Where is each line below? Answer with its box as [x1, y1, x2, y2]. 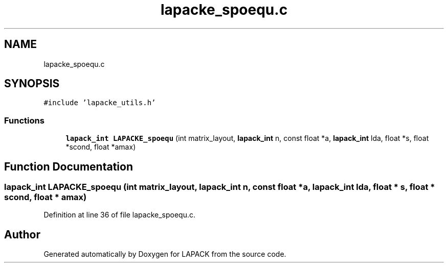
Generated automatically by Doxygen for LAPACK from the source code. [43, 250, 286, 259]
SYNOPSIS [4, 77, 60, 90]
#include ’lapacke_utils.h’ [43, 99, 156, 107]
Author [4, 228, 40, 241]
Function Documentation [4, 160, 133, 173]
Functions [4, 115, 44, 126]
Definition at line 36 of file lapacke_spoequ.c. [43, 210, 196, 220]
